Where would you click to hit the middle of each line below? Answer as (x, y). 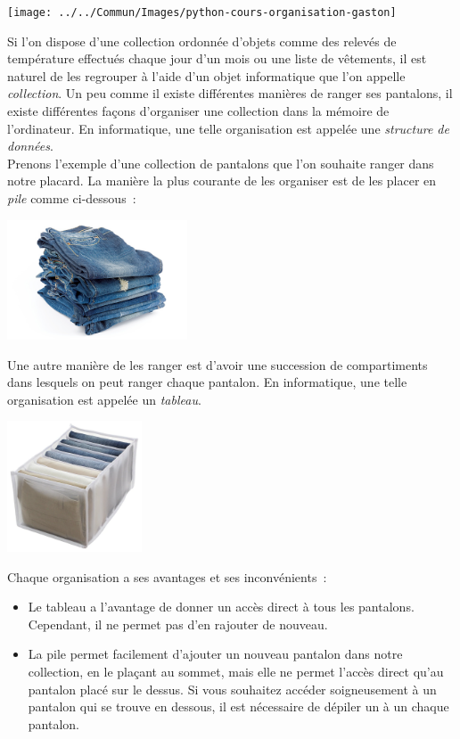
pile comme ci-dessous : (72, 198)
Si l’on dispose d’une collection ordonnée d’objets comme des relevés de (202, 41)
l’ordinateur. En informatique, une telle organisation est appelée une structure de (228, 128)
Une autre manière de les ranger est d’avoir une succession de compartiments (218, 364)
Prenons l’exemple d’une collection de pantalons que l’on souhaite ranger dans (221, 163)
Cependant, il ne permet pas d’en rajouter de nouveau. (178, 624)
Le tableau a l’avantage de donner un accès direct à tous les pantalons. (221, 607)
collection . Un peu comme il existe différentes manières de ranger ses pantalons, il (230, 93)
